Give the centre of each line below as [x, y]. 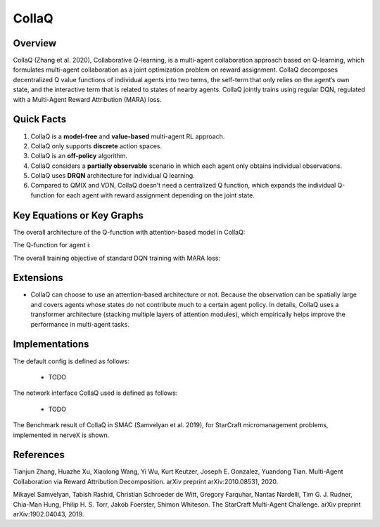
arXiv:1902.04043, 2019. [49, 514]
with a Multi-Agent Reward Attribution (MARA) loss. [87, 99]
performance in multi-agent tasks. [80, 324]
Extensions [38, 278]
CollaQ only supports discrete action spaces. [96, 146]
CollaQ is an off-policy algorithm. [79, 156]
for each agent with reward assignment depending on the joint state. [156, 195]
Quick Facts [40, 119]
